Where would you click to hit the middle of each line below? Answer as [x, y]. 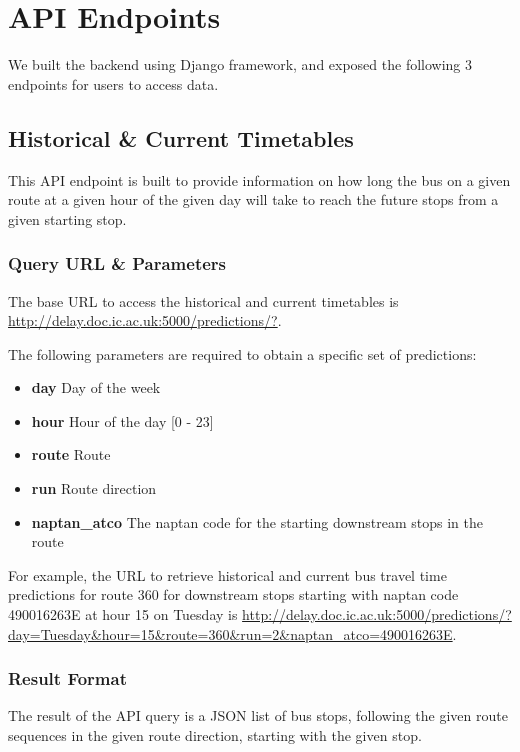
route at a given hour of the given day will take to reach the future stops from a [253, 199]
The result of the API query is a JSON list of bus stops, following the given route [258, 715]
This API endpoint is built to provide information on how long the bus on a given [259, 179]
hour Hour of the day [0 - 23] [122, 420]
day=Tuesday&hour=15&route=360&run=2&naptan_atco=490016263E [230, 633]
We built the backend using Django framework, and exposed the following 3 [240, 64]
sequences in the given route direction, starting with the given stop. [215, 735]
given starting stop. [67, 218]
